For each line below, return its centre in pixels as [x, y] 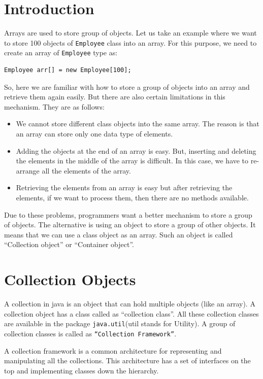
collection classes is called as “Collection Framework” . [90, 333]
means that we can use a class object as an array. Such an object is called [119, 234]
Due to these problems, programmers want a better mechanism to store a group [128, 214]
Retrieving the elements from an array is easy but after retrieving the [124, 187]
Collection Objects [70, 279]
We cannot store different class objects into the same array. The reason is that [138, 124]
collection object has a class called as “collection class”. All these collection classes [131, 313]
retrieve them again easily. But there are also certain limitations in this [115, 97]
